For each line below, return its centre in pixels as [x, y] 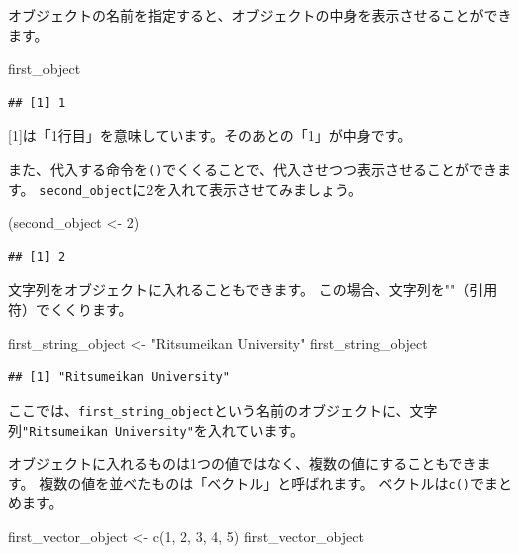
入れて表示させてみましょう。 [265, 188]
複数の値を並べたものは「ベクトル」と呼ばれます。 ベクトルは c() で [262, 482]
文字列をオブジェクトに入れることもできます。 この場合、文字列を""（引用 [253, 289]
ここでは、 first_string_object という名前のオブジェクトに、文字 [223, 409]
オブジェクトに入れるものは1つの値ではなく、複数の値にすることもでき [242, 463]
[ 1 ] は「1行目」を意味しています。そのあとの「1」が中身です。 [210, 135]
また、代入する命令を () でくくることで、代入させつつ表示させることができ [253, 168]
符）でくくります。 [70, 309]
